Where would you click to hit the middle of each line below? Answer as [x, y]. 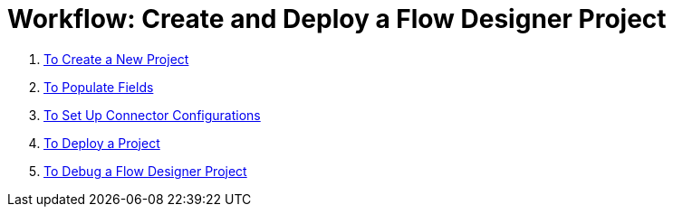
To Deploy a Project [102, 143]
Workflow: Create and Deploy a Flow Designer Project [337, 19]
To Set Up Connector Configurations [152, 115]
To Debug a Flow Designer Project [145, 171]
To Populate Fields [99, 87]
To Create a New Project [116, 59]
